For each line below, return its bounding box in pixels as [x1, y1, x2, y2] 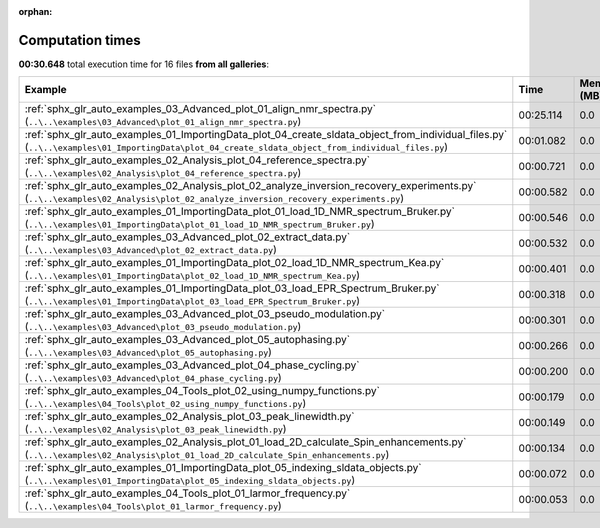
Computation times [18, 31, 141, 49]
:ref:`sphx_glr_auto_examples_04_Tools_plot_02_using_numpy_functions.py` [24, 384, 380, 398]
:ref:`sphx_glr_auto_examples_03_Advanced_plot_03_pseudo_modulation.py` [24, 307, 385, 321]
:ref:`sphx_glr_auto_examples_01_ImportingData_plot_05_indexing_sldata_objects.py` [24, 461, 422, 475]
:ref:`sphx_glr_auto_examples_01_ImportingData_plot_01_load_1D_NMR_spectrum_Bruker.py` [24, 205, 455, 219]
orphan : [18, 6, 53, 17]
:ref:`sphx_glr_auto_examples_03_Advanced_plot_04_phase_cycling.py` [24, 358, 360, 372]
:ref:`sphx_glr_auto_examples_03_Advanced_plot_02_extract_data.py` [24, 230, 351, 244]
